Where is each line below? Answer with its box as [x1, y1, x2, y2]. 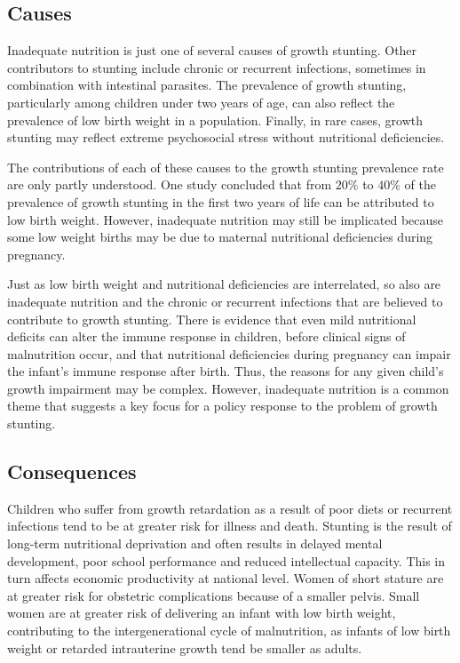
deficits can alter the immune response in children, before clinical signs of [7, 327, 406, 346]
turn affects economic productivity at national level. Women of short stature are [7, 569, 444, 587]
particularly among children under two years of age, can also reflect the [7, 92, 395, 111]
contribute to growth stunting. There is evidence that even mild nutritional [7, 309, 416, 328]
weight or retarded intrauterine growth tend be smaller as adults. [7, 638, 362, 657]
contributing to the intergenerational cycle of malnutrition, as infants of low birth [7, 621, 451, 640]
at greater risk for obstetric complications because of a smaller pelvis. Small [7, 586, 420, 604]
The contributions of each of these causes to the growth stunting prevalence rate [7, 157, 444, 176]
